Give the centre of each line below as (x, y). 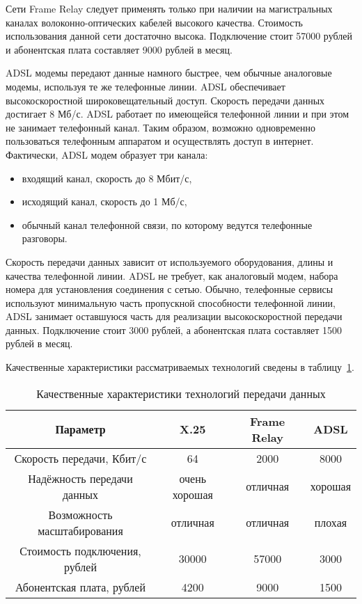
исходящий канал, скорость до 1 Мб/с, (104, 201)
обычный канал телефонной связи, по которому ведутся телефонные (167, 224)
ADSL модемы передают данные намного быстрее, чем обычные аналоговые (169, 73)
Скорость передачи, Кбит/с (80, 458)
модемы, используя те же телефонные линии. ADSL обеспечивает (145, 86)
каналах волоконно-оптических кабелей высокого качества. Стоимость (154, 22)
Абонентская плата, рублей (81, 587)
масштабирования (80, 530)
